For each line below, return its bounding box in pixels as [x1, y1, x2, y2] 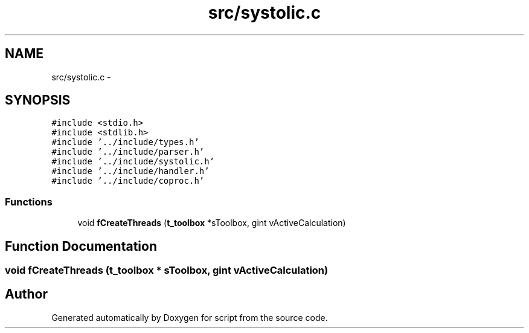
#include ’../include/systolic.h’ [51, 157, 215, 167]
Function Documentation [5, 238, 157, 254]
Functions [5, 195, 53, 208]
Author [5, 286, 48, 302]
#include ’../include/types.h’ [51, 137, 199, 147]
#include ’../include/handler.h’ [51, 166, 210, 176]
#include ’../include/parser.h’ [51, 147, 205, 157]
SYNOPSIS [5, 92, 71, 108]
